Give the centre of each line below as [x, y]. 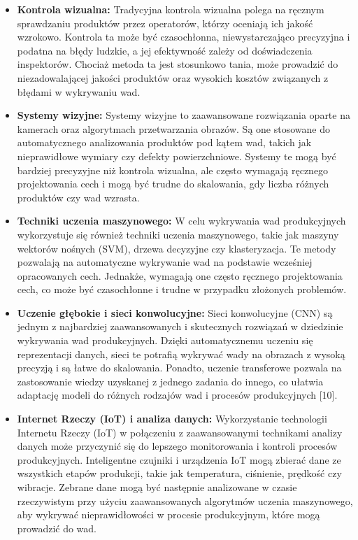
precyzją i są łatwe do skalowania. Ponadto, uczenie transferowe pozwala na [179, 368]
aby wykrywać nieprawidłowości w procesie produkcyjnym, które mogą [169, 514]
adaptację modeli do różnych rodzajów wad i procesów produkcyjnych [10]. [177, 395]
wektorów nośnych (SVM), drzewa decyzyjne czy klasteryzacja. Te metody [177, 248]
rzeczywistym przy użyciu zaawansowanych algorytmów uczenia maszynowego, [185, 500]
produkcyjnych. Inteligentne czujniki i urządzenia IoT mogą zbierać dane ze [179, 459]
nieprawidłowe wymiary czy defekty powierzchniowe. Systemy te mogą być [177, 156]
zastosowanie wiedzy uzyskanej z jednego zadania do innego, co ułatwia [170, 381]
